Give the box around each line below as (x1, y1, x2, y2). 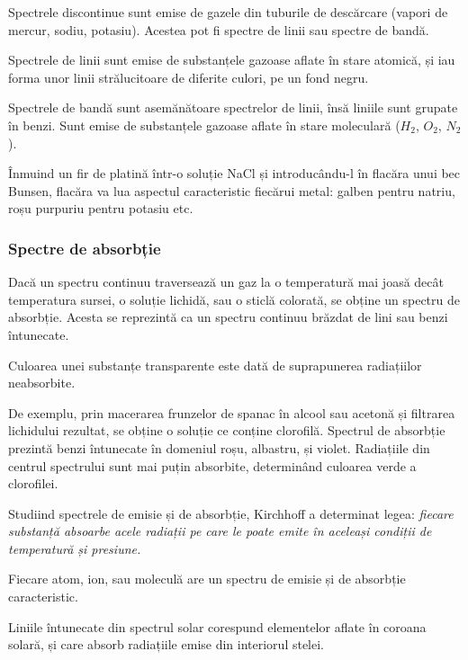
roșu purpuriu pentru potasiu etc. (8, 199, 193, 218)
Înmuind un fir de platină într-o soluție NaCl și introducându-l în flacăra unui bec (8, 164, 461, 183)
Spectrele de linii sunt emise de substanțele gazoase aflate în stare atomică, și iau (8, 50, 455, 69)
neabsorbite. (8, 373, 76, 392)
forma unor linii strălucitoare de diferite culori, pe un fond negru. (8, 67, 369, 86)
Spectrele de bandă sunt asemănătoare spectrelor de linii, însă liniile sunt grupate (8, 98, 458, 117)
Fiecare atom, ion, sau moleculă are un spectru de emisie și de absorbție (8, 569, 406, 588)
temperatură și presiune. (8, 539, 141, 557)
